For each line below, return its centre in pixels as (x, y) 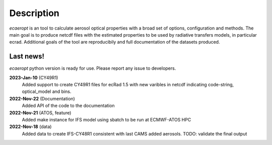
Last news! (27, 56)
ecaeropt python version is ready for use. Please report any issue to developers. (93, 68)
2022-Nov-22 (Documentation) (42, 98)
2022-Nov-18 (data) (30, 127)
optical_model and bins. (47, 92)
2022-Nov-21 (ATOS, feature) (40, 112)
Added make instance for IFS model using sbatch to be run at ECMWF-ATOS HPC (107, 119)
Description (35, 13)
